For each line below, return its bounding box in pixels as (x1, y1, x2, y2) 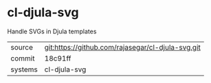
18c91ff (44, 53, 71, 63)
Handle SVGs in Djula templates (7, 27, 97, 35)
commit (10, 53, 35, 63)
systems (10, 65, 38, 74)
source (10, 42, 33, 52)
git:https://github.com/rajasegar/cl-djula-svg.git (44, 42, 201, 52)
